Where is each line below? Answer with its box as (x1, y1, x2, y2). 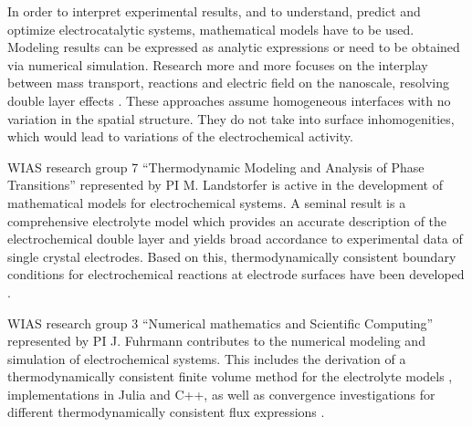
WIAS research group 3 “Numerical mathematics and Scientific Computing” (7, 313, 434, 332)
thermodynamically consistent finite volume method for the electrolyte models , (7, 367, 453, 386)
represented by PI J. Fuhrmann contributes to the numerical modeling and (7, 331, 425, 350)
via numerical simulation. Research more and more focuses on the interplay (7, 55, 428, 74)
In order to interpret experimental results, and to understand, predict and (7, 2, 421, 20)
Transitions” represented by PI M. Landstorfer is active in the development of (7, 175, 443, 194)
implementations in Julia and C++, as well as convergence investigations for (7, 384, 435, 403)
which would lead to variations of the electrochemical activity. (7, 127, 353, 146)
